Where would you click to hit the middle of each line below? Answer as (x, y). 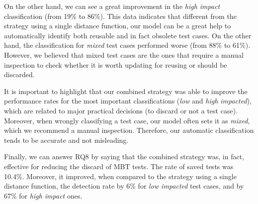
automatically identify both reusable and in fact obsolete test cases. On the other (128, 35)
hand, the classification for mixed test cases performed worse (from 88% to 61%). (127, 45)
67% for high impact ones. (43, 195)
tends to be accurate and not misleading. (66, 140)
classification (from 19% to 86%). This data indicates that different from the (120, 16)
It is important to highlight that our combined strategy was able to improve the (126, 91)
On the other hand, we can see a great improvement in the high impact (112, 6)
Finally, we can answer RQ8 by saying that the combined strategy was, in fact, (124, 156)
